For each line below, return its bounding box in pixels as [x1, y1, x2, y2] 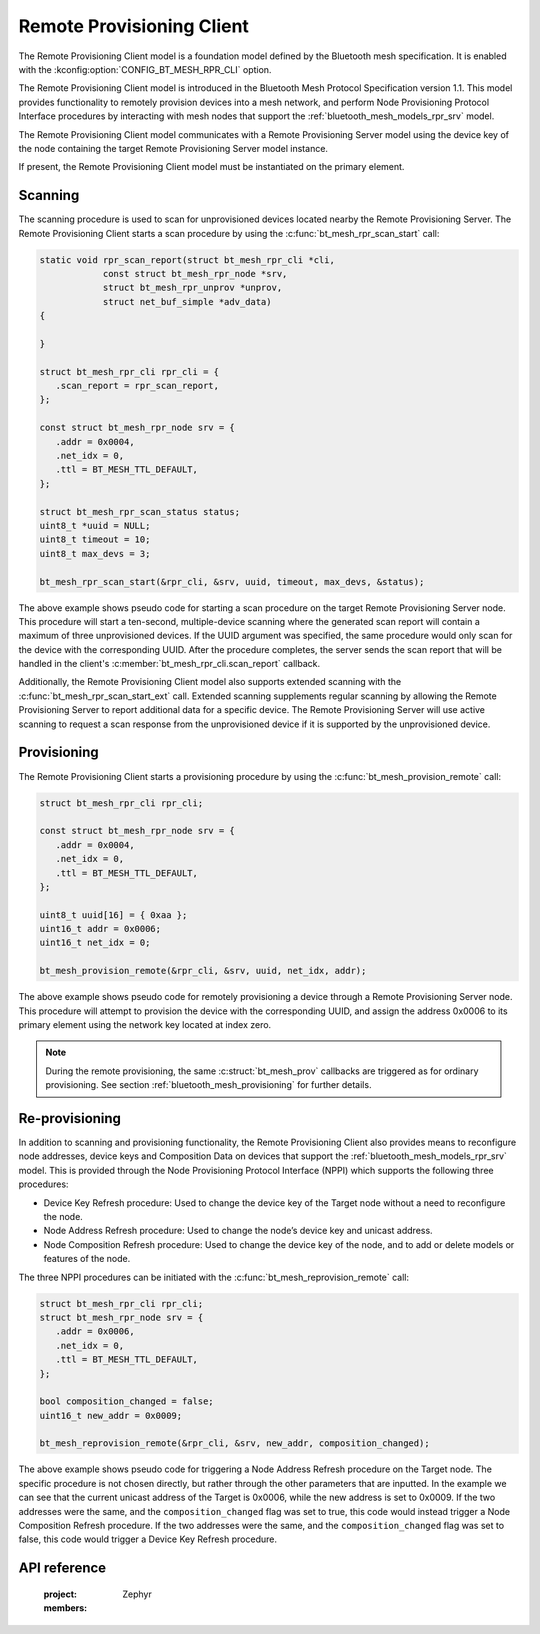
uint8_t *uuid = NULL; [39, 520, 151, 531]
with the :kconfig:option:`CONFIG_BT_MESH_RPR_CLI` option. [18, 63, 272, 75]
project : [43, 1588, 77, 1600]
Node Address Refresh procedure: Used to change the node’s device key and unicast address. [43, 1225, 434, 1237]
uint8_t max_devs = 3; [39, 548, 151, 559]
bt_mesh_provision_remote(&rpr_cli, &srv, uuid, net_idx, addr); [39, 965, 367, 977]
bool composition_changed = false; [39, 1396, 214, 1407]
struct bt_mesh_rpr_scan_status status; [39, 506, 240, 517]
